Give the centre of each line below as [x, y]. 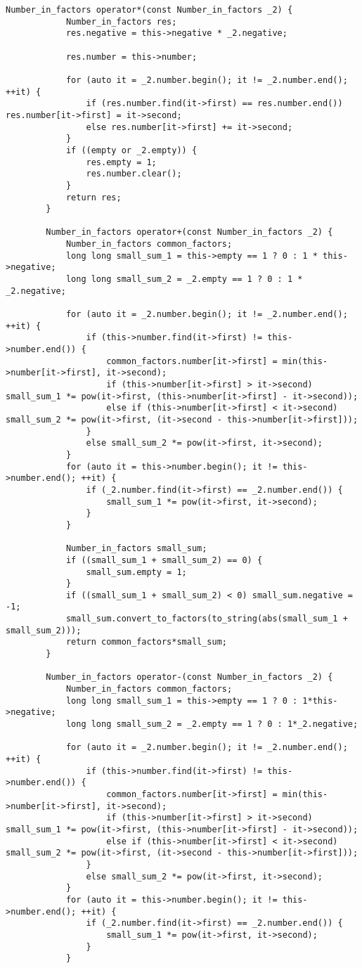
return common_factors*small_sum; [146, 642]
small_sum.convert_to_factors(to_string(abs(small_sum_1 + [207, 619]
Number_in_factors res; [121, 21]
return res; [93, 197]
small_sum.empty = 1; [136, 572]
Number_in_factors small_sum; [136, 549]
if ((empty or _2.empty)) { [131, 150]
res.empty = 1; [121, 162]
